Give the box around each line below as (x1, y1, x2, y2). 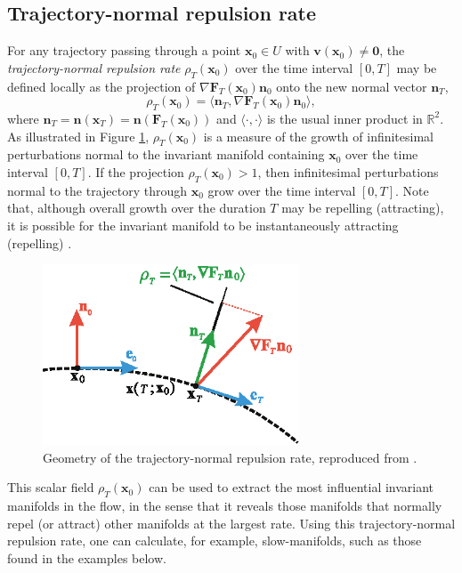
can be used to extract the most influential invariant (149, 478, 434, 496)
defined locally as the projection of (7, 77, 196, 95)
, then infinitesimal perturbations (257, 162, 439, 181)
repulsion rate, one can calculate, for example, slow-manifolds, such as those (7, 531, 422, 550)
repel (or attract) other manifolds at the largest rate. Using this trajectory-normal (7, 513, 456, 532)
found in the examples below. (7, 548, 166, 567)
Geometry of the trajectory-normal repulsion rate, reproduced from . (43, 448, 417, 466)
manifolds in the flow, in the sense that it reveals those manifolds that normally (7, 496, 442, 515)
